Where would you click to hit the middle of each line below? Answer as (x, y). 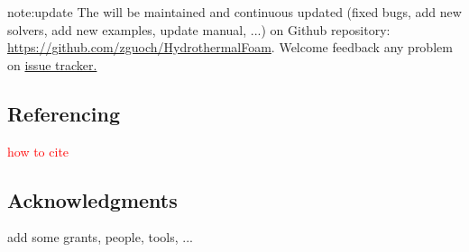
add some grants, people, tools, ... (100, 237)
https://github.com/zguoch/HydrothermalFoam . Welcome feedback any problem (230, 47)
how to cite (38, 151)
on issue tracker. (52, 64)
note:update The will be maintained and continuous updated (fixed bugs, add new (234, 12)
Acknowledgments (92, 199)
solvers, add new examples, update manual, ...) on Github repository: (199, 29)
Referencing (64, 113)
